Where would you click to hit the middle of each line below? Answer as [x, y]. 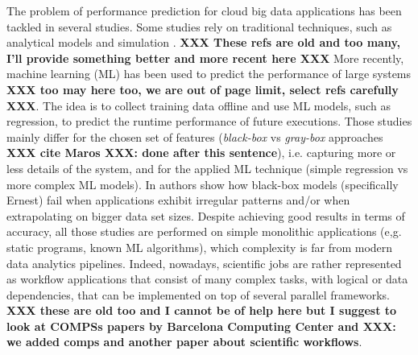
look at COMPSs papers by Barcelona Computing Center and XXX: [201, 326]
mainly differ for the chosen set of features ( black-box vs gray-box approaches [195, 136]
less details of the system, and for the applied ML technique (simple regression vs [207, 168]
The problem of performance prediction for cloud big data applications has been [204, 10]
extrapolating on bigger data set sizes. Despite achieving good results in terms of [206, 215]
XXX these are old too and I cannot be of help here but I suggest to [202, 310]
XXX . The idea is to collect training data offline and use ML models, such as [199, 105]
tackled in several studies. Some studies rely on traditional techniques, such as [199, 26]
